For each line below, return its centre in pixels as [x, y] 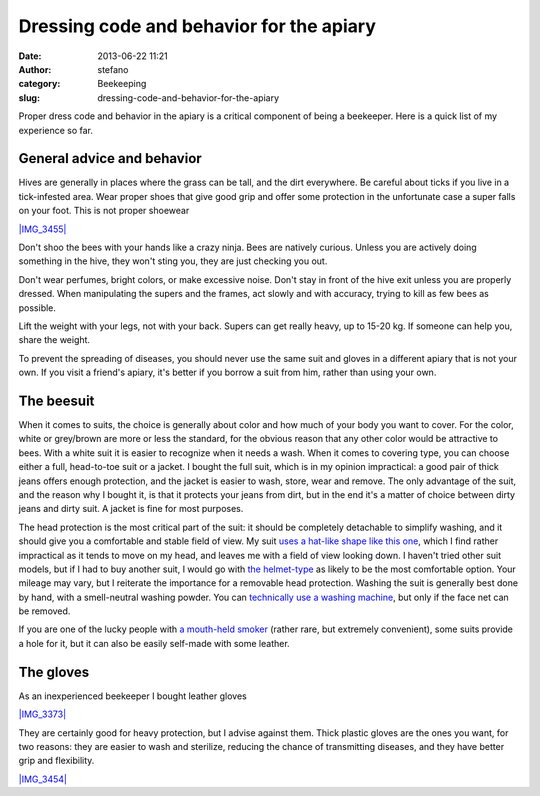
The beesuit [56, 400]
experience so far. [56, 130]
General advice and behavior [110, 158]
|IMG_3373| [42, 714]
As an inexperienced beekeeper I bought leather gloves [132, 696]
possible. [37, 307]
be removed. [44, 611]
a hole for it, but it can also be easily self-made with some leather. [154, 643]
